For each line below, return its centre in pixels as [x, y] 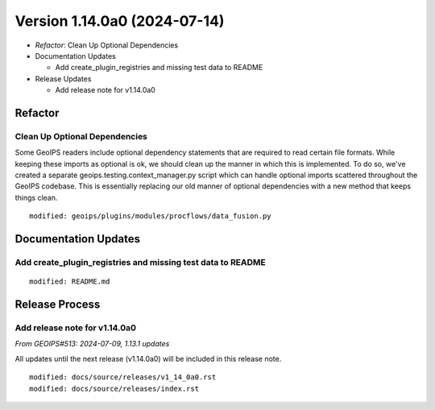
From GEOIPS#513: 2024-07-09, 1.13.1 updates [92, 344]
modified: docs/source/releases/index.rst [114, 388]
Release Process [58, 304]
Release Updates [63, 79]
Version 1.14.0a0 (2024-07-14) [120, 21]
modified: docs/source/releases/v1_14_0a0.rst [123, 377]
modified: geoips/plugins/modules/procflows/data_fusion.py [150, 216]
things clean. [36, 197]
